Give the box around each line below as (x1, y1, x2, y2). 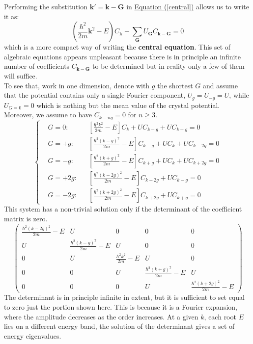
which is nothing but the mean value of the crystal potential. (36, 100, 220, 110)
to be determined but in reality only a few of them (92, 61, 245, 71)
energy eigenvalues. (4, 330, 61, 341)
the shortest (157, 80, 193, 90)
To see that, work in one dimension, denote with (4, 80, 150, 90)
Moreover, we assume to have (4, 109, 92, 120)
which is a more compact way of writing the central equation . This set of (4, 42, 231, 52)
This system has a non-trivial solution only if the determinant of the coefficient (4, 204, 242, 214)
